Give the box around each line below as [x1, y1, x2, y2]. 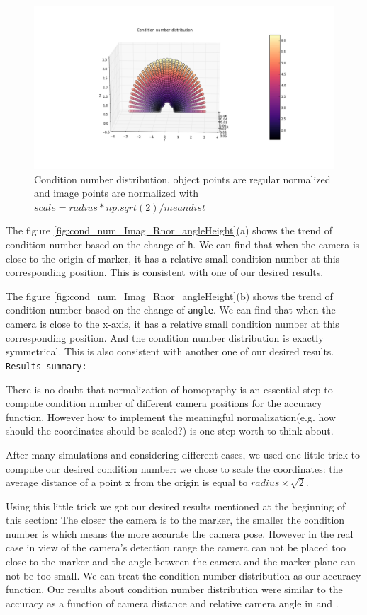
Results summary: [6, 361, 87, 372]
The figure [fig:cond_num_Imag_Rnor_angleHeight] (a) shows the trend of [6, 223, 332, 238]
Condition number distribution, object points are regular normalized [34, 171, 331, 186]
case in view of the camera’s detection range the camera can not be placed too [6, 540, 346, 555]
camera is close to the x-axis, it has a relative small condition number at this [6, 316, 339, 331]
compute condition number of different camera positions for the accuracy [6, 396, 322, 410]
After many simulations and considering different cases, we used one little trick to [6, 447, 360, 461]
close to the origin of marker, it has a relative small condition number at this [6, 251, 340, 265]
